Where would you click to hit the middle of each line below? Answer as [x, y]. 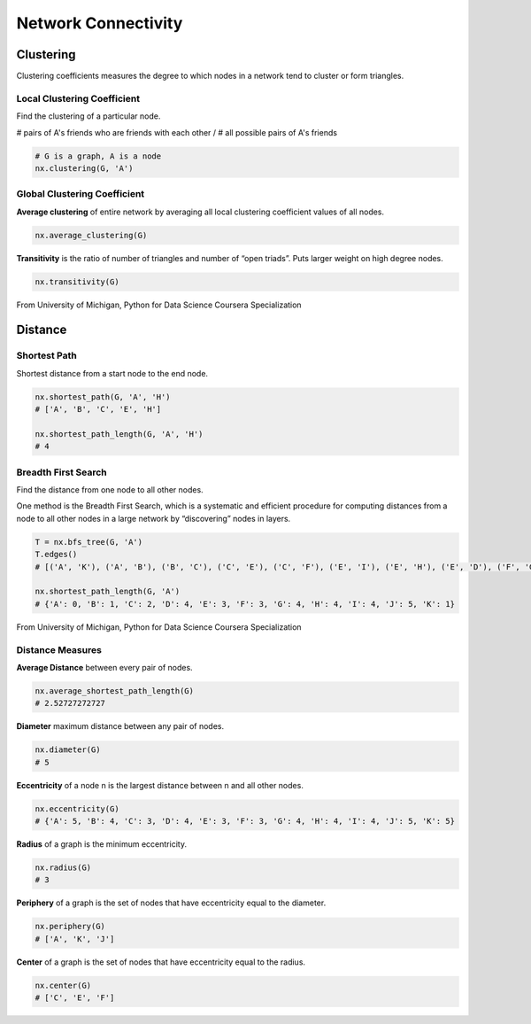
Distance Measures [59, 649]
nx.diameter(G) [68, 750]
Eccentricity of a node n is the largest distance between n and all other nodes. [160, 785]
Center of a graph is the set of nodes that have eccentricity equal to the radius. [161, 962]
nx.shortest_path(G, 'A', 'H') [103, 397]
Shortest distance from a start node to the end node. [112, 373]
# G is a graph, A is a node [98, 156]
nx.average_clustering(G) [91, 235]
